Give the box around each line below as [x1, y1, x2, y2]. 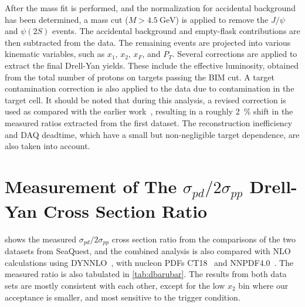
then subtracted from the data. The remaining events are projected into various [5, 36, 291, 48]
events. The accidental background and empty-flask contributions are [52, 25, 300, 37]
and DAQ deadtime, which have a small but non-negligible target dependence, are [5, 128, 300, 140]
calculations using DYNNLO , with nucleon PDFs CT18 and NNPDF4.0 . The [5, 256, 294, 268]
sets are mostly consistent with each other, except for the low [5, 279, 225, 291]
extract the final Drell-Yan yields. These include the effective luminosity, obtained [5, 59, 299, 71]
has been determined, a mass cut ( [5, 13, 128, 25]
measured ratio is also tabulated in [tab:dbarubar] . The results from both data [5, 268, 287, 280]
